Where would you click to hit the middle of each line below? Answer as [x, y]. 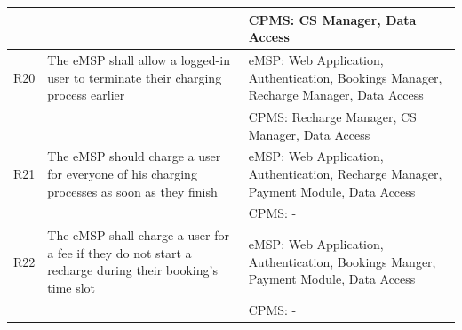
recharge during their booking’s [132, 270]
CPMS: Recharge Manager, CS [332, 116]
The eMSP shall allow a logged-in [139, 59]
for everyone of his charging [122, 173]
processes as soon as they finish [132, 191]
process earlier [86, 95]
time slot [72, 288]
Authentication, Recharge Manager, [345, 173]
